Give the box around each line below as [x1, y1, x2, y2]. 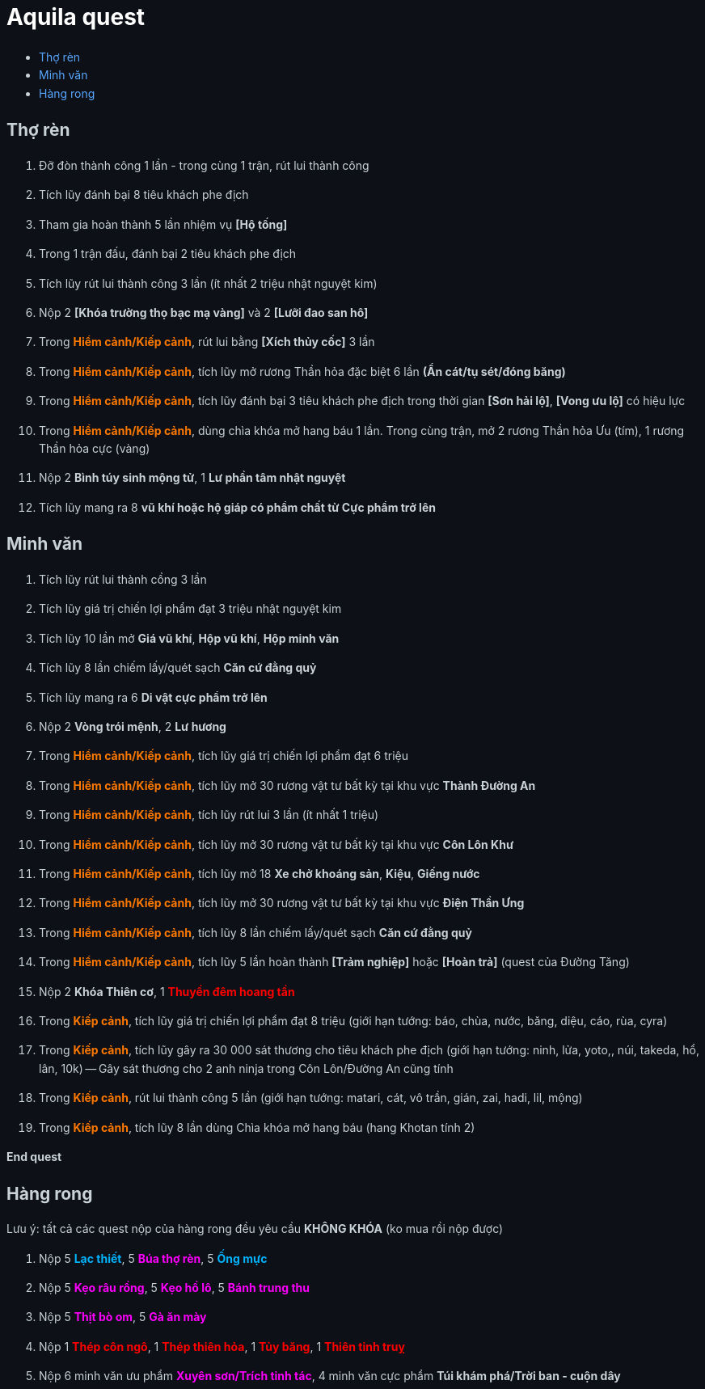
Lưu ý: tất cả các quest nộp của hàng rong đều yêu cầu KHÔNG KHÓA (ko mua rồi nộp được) [6, 1222, 504, 1236]
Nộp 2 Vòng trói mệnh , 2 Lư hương [39, 720, 226, 734]
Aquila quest [6, 3, 146, 31]
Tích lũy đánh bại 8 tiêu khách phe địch [39, 188, 249, 202]
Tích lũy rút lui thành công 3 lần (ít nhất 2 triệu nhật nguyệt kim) [39, 276, 378, 290]
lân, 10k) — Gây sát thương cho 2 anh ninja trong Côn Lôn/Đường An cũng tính [39, 1061, 454, 1075]
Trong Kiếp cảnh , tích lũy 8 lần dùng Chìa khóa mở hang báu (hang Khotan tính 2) [39, 1120, 475, 1134]
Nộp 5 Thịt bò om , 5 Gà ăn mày [39, 1310, 207, 1324]
